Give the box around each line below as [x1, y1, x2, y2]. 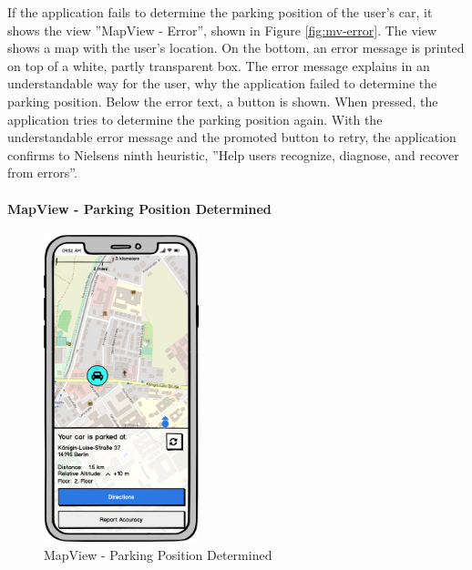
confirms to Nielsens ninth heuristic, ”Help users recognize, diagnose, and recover [7, 145, 459, 164]
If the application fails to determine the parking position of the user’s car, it [7, 3, 433, 21]
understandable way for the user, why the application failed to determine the [7, 74, 437, 93]
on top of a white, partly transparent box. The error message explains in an [7, 56, 430, 75]
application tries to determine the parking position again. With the [7, 109, 383, 128]
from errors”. [7, 163, 77, 182]
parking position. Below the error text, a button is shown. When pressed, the [7, 91, 438, 110]
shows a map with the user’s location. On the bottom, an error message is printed [7, 38, 465, 57]
